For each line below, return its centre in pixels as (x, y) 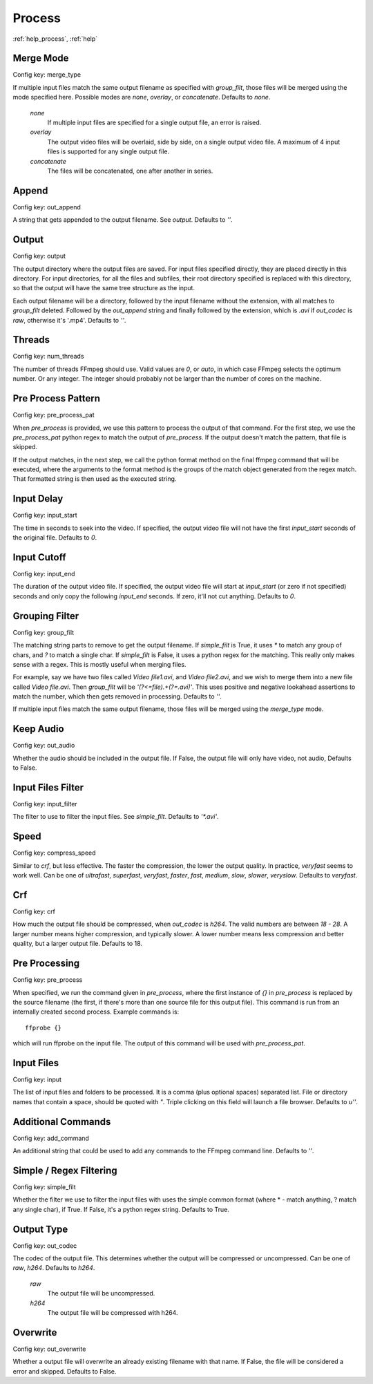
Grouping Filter (46, 616)
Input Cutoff (39, 557)
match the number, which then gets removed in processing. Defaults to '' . (117, 696)
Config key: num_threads (48, 357)
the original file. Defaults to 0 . (55, 538)
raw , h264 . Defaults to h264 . (54, 1268)
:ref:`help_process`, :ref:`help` (55, 39)
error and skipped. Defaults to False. (65, 1371)
